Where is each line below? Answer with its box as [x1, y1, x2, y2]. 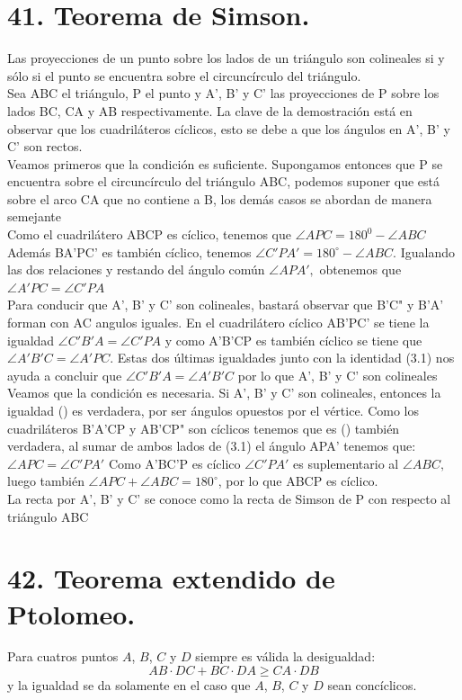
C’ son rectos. [7, 137, 83, 156]
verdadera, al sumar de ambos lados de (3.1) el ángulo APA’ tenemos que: [7, 436, 416, 455]
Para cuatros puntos [7, 647, 119, 666]
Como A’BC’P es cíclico [108, 453, 241, 472]
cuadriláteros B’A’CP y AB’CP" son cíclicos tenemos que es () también [7, 418, 400, 437]
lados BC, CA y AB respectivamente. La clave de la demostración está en [7, 101, 413, 120]
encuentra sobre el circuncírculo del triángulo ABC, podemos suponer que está [7, 172, 440, 191]
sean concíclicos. [327, 676, 417, 695]
